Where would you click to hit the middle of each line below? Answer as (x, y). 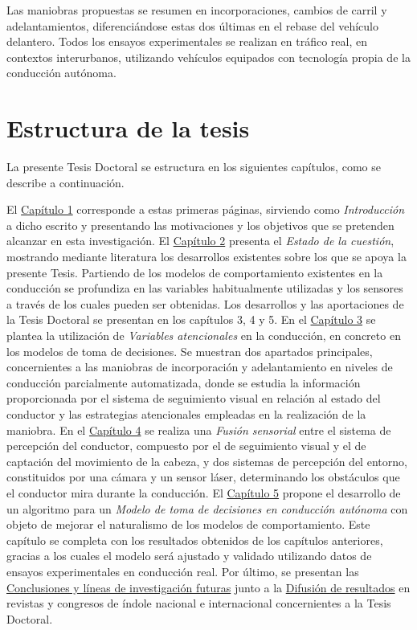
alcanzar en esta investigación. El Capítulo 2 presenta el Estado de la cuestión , (200, 241)
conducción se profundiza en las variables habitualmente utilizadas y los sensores (205, 288)
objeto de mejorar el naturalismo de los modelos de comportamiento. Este (188, 524)
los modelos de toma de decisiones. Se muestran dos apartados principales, (190, 351)
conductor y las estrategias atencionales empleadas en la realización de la (186, 414)
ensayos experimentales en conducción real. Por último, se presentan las (183, 571)
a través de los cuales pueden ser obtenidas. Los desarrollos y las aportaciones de (205, 303)
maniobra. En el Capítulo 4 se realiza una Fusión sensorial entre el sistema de (199, 430)
